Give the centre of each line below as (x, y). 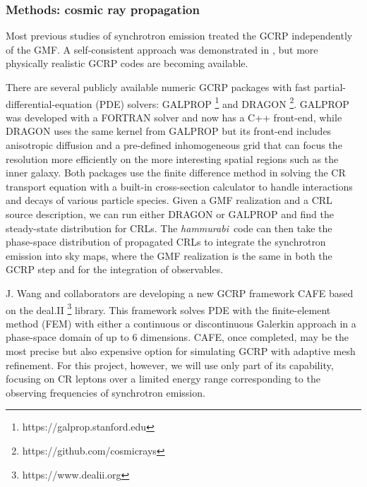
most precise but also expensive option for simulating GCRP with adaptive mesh (181, 351)
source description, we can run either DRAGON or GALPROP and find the (170, 214)
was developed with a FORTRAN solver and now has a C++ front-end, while (174, 117)
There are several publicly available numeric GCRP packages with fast (158, 87)
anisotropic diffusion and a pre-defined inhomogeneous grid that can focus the (174, 145)
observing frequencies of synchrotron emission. (106, 392)
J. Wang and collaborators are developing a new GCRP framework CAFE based (180, 293)
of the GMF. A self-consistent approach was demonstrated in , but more (162, 49)
